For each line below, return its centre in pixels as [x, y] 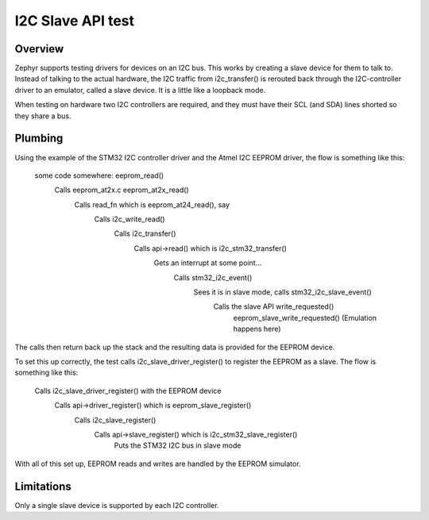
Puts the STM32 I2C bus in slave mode [178, 445]
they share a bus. [43, 116]
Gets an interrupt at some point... [208, 263]
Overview [39, 49]
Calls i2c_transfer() [145, 233]
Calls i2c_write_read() [130, 219]
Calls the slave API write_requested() [274, 306]
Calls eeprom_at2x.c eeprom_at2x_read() [122, 190]
